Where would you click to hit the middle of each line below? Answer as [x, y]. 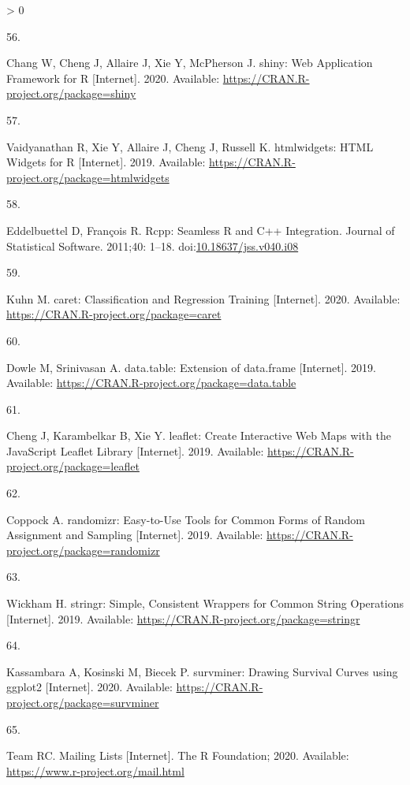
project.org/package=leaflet [73, 466]
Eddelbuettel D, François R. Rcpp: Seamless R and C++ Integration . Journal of [201, 230]
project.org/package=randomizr [83, 550]
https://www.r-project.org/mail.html [95, 770]
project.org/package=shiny [71, 93]
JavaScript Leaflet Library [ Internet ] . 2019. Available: [135, 450]
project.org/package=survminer [83, 702]
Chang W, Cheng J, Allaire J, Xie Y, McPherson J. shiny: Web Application [190, 63]
